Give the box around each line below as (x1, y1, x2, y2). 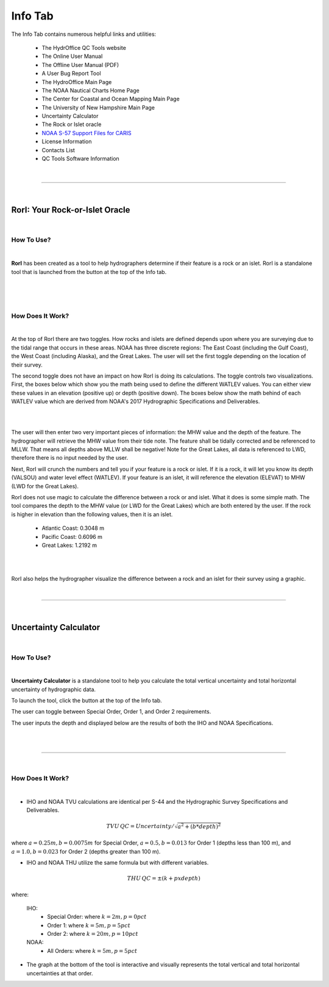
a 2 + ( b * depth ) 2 (177, 822, 221, 830)
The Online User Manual (41, 52, 103, 60)
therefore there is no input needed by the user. (11, 454, 129, 462)
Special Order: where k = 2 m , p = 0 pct (47, 913, 147, 921)
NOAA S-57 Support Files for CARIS (41, 129, 132, 136)
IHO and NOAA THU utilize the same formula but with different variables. (26, 859, 209, 866)
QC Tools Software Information (41, 155, 120, 163)
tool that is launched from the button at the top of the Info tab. (11, 268, 167, 275)
